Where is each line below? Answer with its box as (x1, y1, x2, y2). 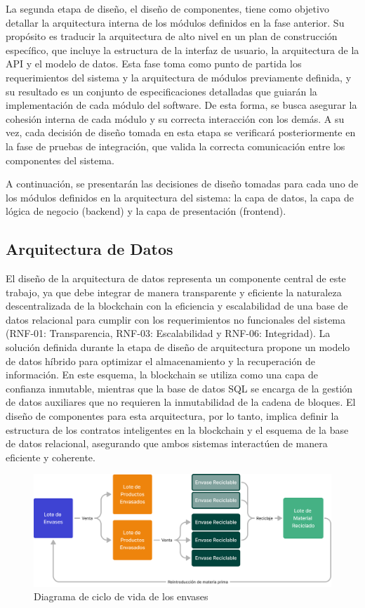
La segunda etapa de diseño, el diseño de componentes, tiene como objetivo (6, 1, 329, 15)
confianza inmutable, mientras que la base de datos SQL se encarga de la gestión (6, 381, 353, 395)
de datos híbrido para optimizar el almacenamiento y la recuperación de (6, 353, 315, 368)
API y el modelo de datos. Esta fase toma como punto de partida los (6, 56, 302, 71)
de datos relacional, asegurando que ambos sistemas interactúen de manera (6, 436, 328, 451)
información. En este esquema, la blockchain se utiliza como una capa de (6, 367, 318, 382)
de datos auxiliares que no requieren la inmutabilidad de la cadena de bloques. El (6, 395, 356, 409)
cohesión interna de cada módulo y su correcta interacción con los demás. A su (6, 111, 345, 126)
